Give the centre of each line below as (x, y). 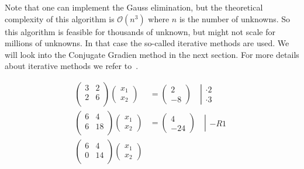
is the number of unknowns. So (235, 18)
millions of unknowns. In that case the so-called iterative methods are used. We (147, 43)
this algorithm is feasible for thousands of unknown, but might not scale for (140, 31)
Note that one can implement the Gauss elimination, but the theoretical (134, 7)
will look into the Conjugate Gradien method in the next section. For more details (152, 54)
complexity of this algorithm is (60, 18)
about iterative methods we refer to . (72, 66)
